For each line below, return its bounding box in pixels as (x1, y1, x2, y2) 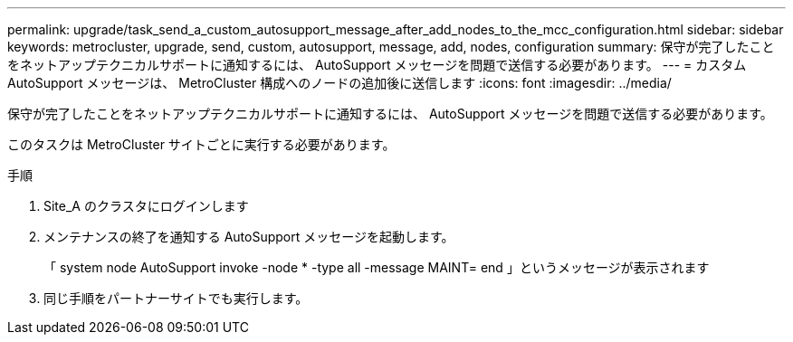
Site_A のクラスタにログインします (43, 198, 249, 214)
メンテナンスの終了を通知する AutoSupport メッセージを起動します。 (43, 229, 454, 244)
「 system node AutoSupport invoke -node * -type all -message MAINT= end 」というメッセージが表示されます (43, 260, 710, 275)
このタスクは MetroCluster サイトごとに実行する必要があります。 (7, 137, 396, 152)
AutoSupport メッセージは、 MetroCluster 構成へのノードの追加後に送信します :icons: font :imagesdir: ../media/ (7, 75, 672, 90)
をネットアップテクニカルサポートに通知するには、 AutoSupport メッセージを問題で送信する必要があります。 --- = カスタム (7, 57, 747, 72)
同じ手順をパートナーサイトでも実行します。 (43, 290, 309, 306)
